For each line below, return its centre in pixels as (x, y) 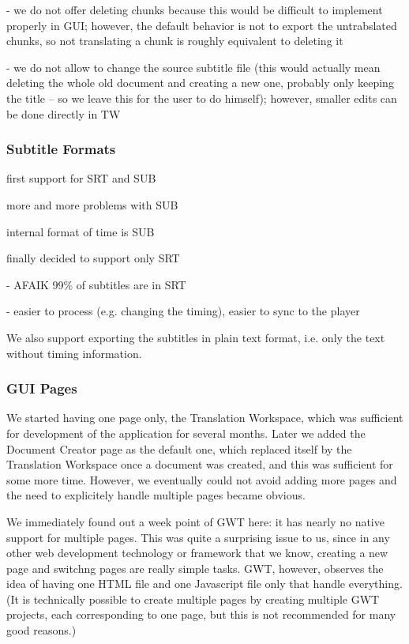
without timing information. (74, 353)
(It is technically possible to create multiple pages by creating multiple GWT (193, 599)
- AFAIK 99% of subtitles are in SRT (96, 284)
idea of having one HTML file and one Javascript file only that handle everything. (204, 584)
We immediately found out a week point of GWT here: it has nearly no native (195, 521)
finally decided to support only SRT (93, 258)
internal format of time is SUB (81, 231)
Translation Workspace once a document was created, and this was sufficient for (200, 464)
